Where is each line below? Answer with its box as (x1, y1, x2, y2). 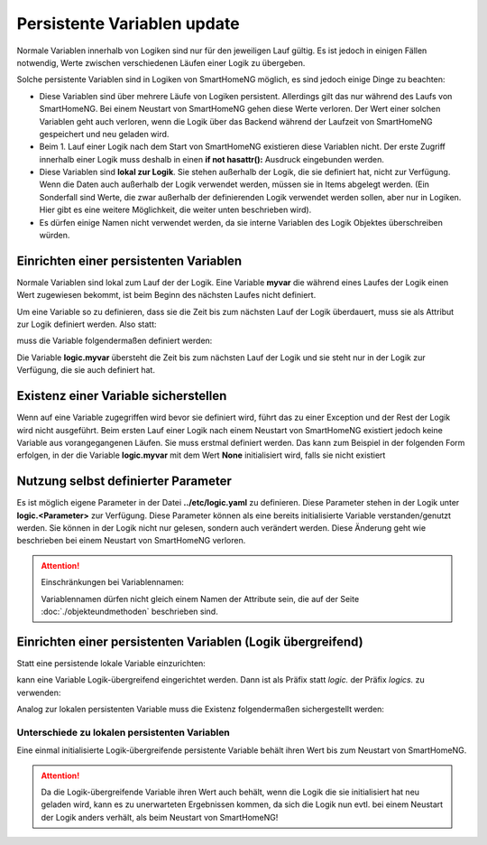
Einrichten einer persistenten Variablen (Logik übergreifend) (16, 634, 364, 649)
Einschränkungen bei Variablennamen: (41, 577, 185, 588)
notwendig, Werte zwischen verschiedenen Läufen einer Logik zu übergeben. (16, 57, 306, 68)
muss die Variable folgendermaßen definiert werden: (16, 335, 213, 347)
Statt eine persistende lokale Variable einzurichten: (16, 657, 207, 668)
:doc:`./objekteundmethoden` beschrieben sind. (41, 606, 218, 617)
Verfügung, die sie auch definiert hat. (16, 365, 155, 376)
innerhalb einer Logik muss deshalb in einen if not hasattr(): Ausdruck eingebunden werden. (39, 153, 385, 164)
